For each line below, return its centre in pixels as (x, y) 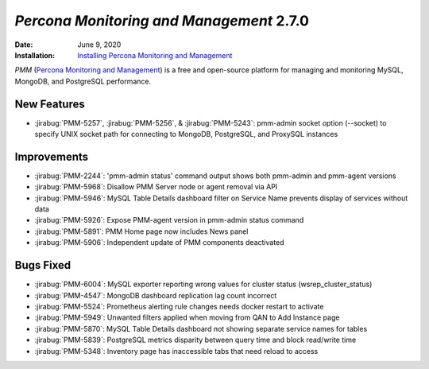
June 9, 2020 (99, 45)
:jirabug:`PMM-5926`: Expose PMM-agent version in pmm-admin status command (169, 220)
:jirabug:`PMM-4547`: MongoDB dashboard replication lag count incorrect (156, 295)
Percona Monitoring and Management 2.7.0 (162, 21)
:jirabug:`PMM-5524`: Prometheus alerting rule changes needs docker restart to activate (179, 306)
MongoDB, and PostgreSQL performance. (83, 81)
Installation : (35, 55)
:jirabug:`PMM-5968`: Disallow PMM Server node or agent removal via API (156, 187)
